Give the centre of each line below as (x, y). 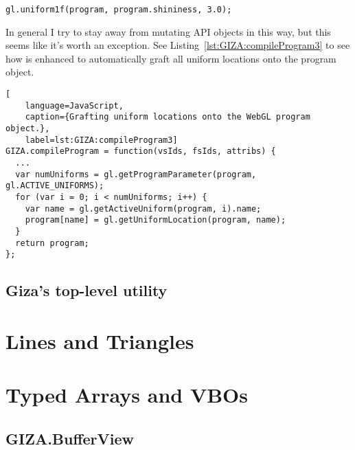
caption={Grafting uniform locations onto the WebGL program (168, 117)
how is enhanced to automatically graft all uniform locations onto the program (171, 58)
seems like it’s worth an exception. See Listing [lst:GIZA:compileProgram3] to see (178, 45)
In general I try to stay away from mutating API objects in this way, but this (168, 31)
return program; (52, 243)
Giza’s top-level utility (87, 290)
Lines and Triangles (100, 340)
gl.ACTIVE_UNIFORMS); (55, 186)
